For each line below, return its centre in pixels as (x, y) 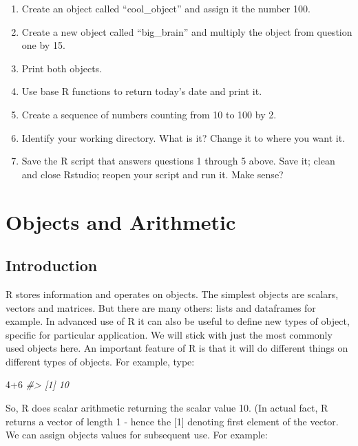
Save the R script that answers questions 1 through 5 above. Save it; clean (178, 161)
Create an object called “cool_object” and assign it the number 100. (166, 8)
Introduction (52, 265)
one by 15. (43, 45)
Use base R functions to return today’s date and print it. (142, 91)
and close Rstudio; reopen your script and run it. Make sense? (152, 174)
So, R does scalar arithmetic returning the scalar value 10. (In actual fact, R (167, 408)
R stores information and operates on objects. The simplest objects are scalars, (172, 294)
